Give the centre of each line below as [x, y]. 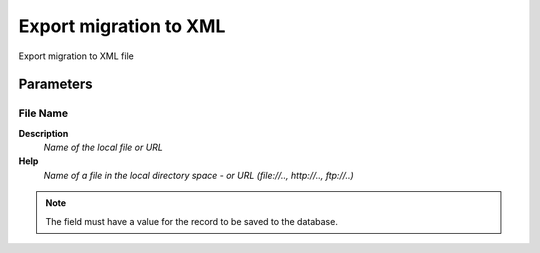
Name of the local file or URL [103, 147]
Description [43, 133]
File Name [43, 113]
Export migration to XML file [76, 56]
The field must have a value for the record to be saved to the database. [192, 221]
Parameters [55, 84]
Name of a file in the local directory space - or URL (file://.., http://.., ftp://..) [198, 175]
